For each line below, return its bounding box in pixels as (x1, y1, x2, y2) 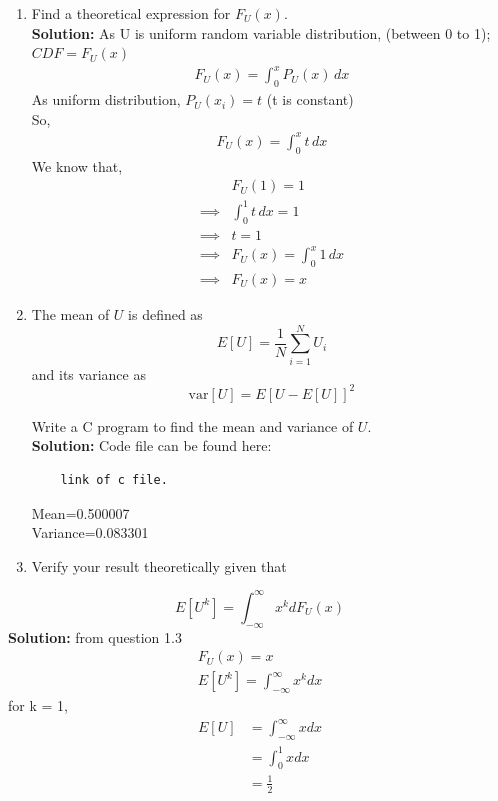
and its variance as (31, 363, 146, 384)
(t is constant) (266, 89, 354, 110)
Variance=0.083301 (31, 522, 149, 543)
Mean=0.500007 (31, 502, 130, 523)
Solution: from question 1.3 (8, 626, 182, 647)
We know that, (31, 155, 123, 176)
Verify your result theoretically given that (31, 555, 287, 576)
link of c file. (60, 472, 168, 487)
